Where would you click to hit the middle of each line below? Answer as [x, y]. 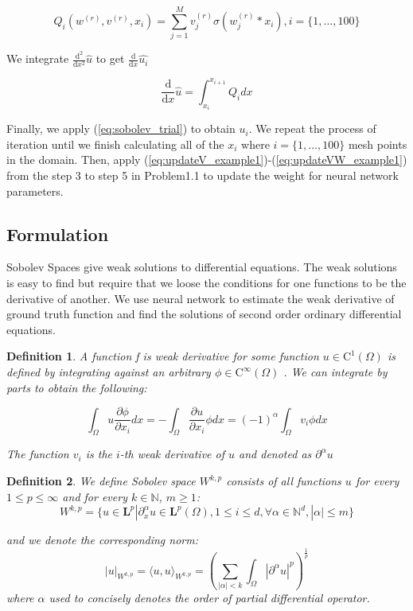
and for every [95, 496]
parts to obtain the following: [77, 387]
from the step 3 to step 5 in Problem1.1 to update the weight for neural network [203, 175]
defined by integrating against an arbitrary [109, 372]
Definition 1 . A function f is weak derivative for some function [163, 356]
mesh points [378, 144]
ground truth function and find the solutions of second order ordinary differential [204, 314]
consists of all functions [284, 481]
